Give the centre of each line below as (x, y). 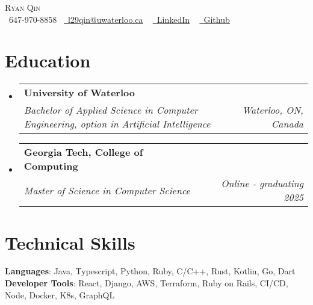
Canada (287, 124)
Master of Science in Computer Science (107, 190)
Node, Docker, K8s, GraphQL (60, 294)
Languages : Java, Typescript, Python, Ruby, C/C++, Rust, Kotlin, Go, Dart (150, 271)
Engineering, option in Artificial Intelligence (117, 124)
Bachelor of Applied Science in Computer (111, 110)
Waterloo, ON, (273, 110)
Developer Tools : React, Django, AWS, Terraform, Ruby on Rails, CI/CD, (147, 283)
